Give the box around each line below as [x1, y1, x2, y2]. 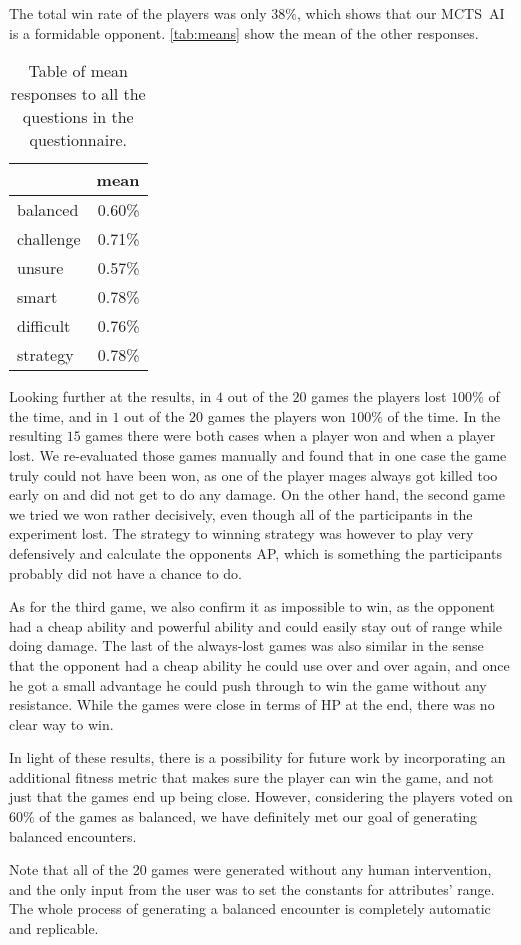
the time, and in [9, 405, 108, 426]
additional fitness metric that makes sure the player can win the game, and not [9, 766, 494, 787]
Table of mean [28, 59, 129, 83]
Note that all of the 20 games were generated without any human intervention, [9, 859, 492, 880]
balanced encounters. [9, 825, 137, 846]
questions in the [22, 105, 134, 129]
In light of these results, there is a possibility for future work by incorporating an [9, 747, 506, 768]
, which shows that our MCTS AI [297, 3, 505, 23]
